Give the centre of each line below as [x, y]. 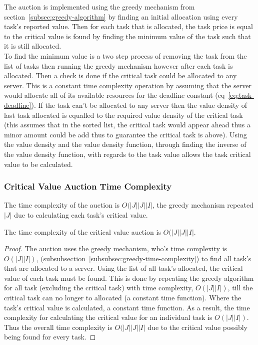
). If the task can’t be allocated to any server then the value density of [139, 105]
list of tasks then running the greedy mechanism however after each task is [118, 65]
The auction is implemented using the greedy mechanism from [99, 7]
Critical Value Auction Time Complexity [88, 186]
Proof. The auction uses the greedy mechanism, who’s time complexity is [115, 248]
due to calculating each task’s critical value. [81, 214]
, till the [240, 288]
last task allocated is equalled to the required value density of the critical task [123, 115]
